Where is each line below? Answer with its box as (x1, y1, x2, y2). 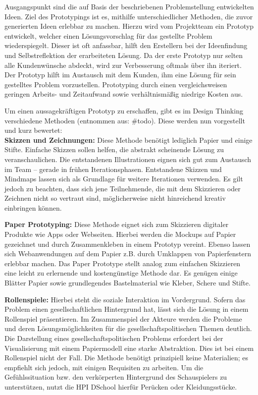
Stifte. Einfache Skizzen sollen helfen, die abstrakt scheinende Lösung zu (4, 144, 224, 155)
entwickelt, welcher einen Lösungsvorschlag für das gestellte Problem (4, 30, 212, 41)
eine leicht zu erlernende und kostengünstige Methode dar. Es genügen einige (4, 268, 238, 278)
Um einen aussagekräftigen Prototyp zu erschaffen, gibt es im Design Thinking (4, 105, 243, 115)
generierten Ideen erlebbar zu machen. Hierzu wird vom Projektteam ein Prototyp (4, 21, 254, 31)
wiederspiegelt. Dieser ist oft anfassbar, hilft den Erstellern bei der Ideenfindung (4, 40, 248, 51)
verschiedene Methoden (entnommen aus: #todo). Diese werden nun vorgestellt (4, 115, 245, 125)
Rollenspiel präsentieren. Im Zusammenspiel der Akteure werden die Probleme (4, 313, 242, 324)
